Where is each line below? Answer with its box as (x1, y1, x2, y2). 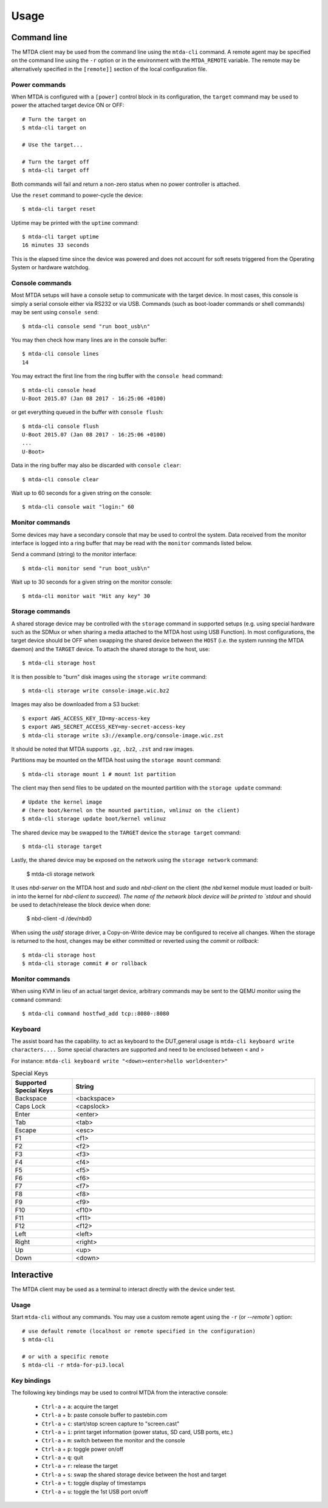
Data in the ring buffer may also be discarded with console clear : (11, 462, 182, 469)
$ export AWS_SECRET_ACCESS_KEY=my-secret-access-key (22, 723, 185, 731)
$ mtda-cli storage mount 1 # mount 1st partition (22, 771, 176, 777)
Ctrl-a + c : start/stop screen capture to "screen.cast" (41, 1420, 180, 1427)
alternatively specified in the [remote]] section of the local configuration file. (11, 65, 208, 72)
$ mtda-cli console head (22, 387, 96, 393)
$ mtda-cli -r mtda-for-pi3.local (22, 1362, 125, 1369)
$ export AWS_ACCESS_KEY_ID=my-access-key (22, 715, 151, 721)
